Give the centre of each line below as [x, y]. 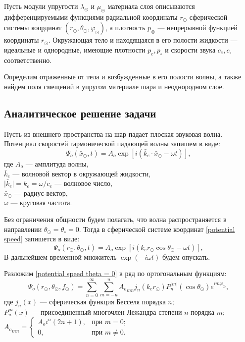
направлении [23, 229]
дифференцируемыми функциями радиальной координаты [91, 17]
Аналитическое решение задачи [80, 113]
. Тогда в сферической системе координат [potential [157, 229]
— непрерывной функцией [197, 28]
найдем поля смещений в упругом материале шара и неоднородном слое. [114, 86]
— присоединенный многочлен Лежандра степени [107, 312]
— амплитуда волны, [57, 163]
